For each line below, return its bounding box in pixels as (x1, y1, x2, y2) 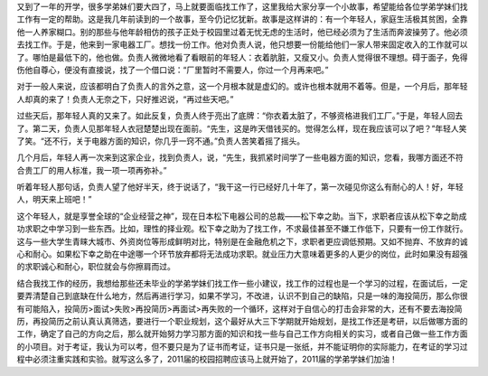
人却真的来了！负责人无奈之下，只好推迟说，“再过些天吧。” (16, 93, 234, 104)
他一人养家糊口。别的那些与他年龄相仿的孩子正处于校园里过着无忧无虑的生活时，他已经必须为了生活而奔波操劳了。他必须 (16, 26, 468, 37)
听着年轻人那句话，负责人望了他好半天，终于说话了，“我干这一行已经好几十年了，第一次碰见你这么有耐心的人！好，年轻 (16, 182, 465, 193)
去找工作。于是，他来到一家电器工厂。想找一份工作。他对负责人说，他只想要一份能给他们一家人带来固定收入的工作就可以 (16, 39, 468, 50)
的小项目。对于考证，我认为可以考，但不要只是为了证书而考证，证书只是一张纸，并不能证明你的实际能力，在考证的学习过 (16, 341, 468, 352)
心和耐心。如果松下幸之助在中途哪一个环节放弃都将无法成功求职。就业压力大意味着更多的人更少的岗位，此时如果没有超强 (16, 249, 468, 259)
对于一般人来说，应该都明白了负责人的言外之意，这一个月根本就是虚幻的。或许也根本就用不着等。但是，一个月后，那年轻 (16, 81, 468, 92)
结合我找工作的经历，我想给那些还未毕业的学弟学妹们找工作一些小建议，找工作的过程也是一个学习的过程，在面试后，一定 (16, 277, 468, 288)
